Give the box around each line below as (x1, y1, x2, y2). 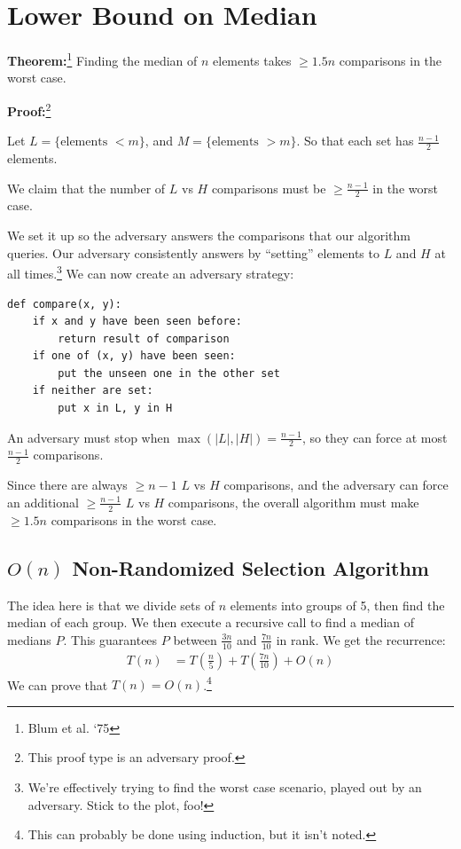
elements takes (213, 51, 292, 69)
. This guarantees (63, 630, 158, 649)
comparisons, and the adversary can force (223, 476, 449, 494)
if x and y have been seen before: (32, 315, 242, 328)
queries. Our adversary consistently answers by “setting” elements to (7, 243, 379, 262)
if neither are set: (32, 384, 153, 397)
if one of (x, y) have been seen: (32, 350, 236, 363)
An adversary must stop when (7, 428, 170, 446)
